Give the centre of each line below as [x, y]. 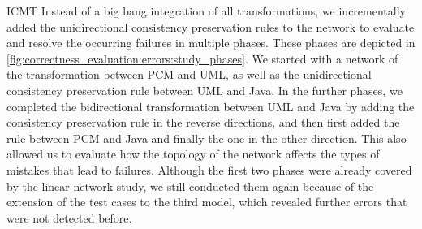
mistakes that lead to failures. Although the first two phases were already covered [209, 169]
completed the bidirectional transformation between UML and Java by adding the [211, 106]
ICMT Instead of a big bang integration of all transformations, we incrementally [206, 11]
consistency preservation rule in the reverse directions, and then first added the [203, 122]
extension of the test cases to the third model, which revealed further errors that [207, 202]
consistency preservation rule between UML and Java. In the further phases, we [205, 90]
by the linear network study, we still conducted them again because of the [190, 186]
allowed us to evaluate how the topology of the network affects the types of [193, 154]
